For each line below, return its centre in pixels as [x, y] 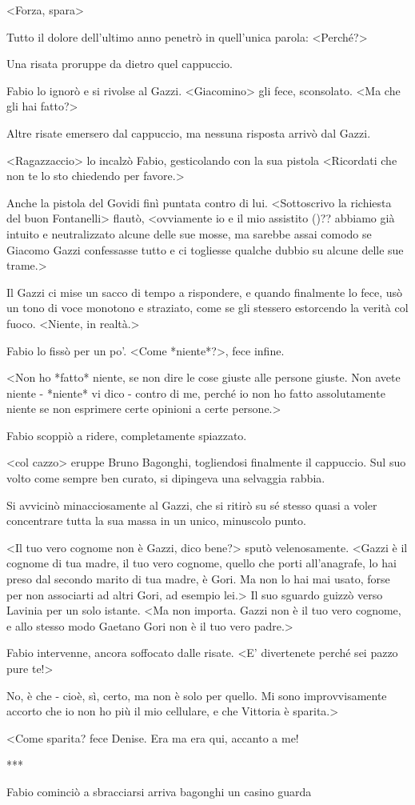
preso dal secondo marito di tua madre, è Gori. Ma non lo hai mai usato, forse [198, 579]
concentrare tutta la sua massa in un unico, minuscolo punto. [156, 521]
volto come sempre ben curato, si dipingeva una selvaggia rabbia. [166, 478]
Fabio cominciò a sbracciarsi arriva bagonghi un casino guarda [159, 791]
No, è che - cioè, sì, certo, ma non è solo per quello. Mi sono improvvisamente [197, 695]
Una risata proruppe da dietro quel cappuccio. [120, 64]
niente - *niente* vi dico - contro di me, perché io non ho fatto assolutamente [196, 392]
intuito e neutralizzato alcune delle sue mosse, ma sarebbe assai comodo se [189, 233]
